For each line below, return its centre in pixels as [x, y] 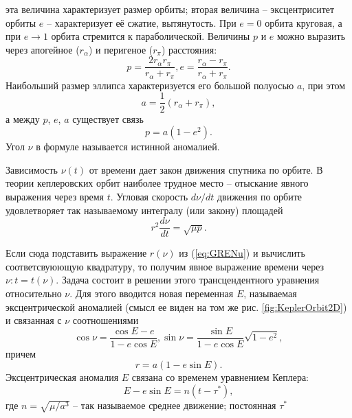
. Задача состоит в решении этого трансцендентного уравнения [188, 280]
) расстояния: [189, 49]
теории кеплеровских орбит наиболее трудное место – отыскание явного [157, 183]
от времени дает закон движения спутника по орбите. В [206, 169]
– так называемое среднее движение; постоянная [175, 405]
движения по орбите [260, 196]
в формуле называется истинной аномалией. [128, 147]
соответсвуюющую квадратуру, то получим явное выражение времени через [165, 266]
